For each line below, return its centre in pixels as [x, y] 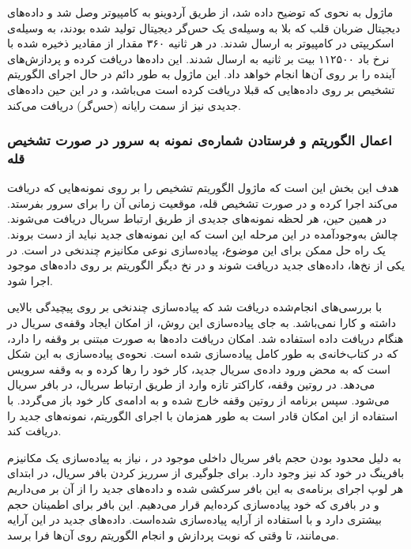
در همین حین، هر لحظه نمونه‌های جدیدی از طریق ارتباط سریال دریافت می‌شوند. [197, 218]
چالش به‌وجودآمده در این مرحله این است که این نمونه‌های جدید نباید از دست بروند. [203, 234]
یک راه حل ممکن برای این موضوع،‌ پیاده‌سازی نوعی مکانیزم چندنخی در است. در [196, 249]
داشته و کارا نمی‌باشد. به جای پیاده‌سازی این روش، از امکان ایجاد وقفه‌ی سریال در [202, 323]
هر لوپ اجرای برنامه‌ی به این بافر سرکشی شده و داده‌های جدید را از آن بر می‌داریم [205, 488]
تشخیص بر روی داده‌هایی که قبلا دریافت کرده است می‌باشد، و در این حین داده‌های [201, 89]
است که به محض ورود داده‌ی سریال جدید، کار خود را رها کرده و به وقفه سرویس [199, 369]
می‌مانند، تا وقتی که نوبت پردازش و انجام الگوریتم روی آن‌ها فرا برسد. [173, 534]
